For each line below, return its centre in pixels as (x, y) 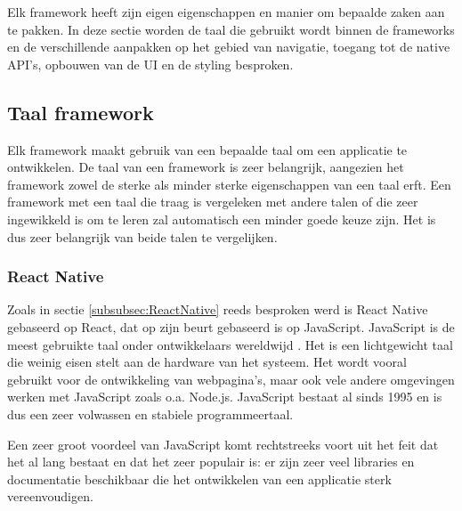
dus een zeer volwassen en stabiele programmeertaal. (150, 414)
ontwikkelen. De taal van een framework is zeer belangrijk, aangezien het (206, 167)
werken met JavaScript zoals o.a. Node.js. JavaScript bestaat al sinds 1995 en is (225, 397)
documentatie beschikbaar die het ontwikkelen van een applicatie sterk (199, 479)
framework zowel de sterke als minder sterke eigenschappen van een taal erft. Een (229, 184)
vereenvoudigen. (50, 496)
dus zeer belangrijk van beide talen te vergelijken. (142, 236)
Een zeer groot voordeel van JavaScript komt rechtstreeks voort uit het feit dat (223, 444)
